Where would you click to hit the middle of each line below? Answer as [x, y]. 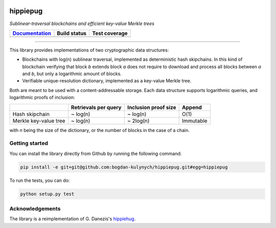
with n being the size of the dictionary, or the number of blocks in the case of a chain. [100, 130]
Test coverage [110, 33]
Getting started [29, 143]
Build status [72, 33]
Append [192, 107]
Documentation [32, 33]
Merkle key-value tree [39, 121]
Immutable [194, 121]
